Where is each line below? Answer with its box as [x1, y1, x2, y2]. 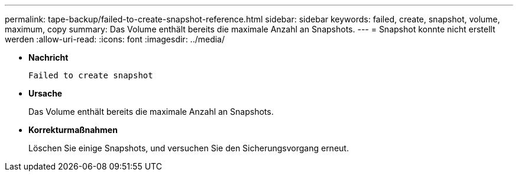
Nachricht [28, 52, 69, 62]
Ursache [28, 88, 63, 98]
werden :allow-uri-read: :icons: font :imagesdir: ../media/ [5, 34, 225, 44]
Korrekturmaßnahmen [28, 125, 118, 135]
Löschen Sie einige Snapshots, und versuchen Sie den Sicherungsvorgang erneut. [28, 143, 349, 153]
